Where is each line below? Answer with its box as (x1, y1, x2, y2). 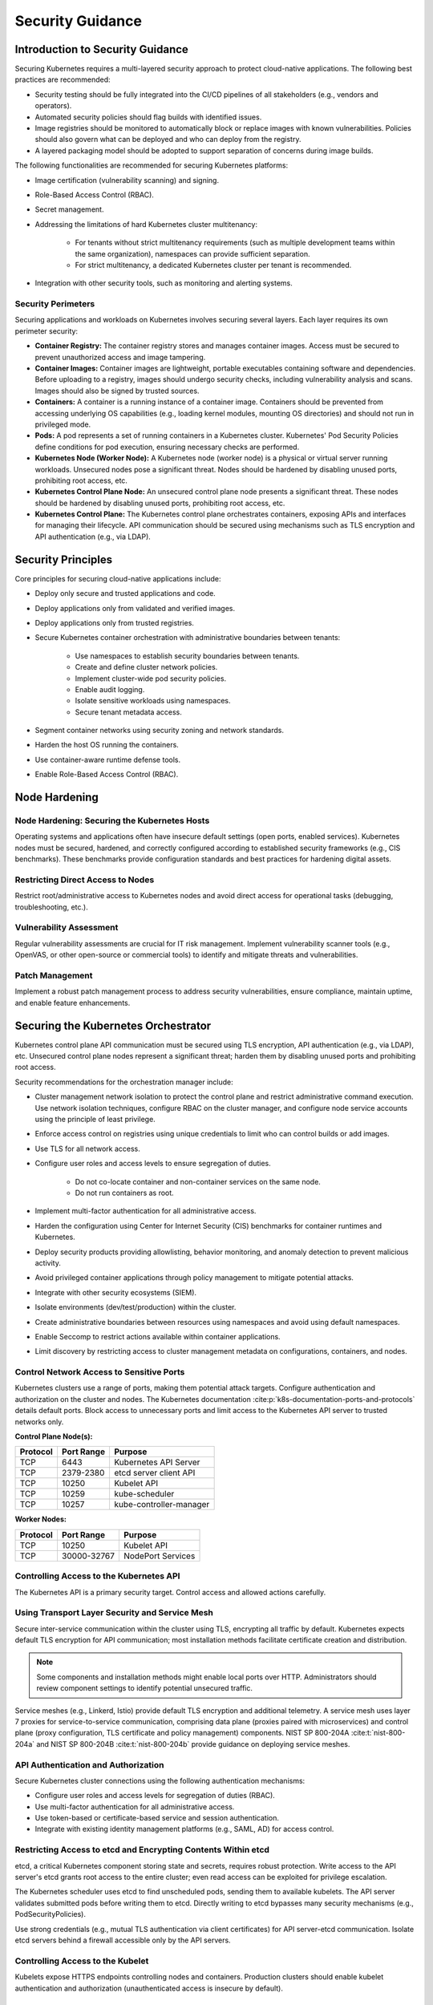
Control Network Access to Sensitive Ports (14, 1367, 185, 1378)
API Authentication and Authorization (14, 1759, 164, 1770)
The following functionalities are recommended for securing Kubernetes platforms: (14, 160, 289, 170)
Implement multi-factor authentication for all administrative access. (34, 1206, 257, 1216)
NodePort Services (123, 1550, 196, 1561)
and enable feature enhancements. (14, 998, 131, 1007)
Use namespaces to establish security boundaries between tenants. (75, 650, 300, 661)
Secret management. (34, 205, 104, 214)
